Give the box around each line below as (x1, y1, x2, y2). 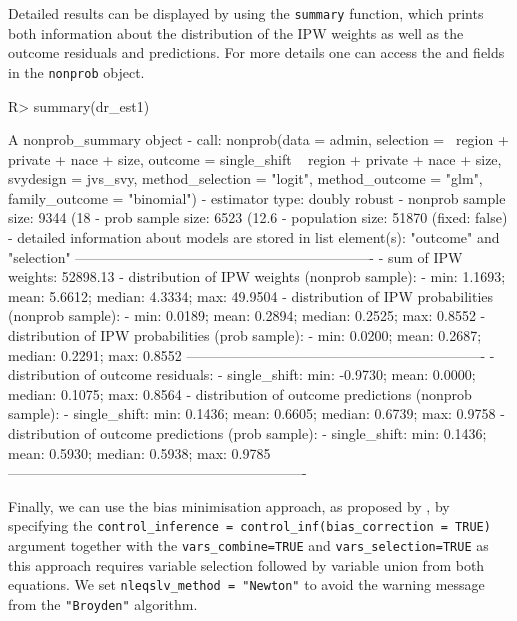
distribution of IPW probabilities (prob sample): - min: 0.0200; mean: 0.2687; (8, 325, 482, 346)
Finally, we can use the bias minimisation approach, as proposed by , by (8, 495, 450, 516)
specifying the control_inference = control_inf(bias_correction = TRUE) (8, 515, 491, 536)
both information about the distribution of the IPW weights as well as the (8, 22, 464, 43)
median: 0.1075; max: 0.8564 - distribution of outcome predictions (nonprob (8, 383, 472, 404)
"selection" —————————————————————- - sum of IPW (8, 246, 463, 267)
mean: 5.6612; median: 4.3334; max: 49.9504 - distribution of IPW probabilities (8, 285, 494, 306)
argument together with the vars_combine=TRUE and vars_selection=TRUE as (8, 535, 489, 556)
